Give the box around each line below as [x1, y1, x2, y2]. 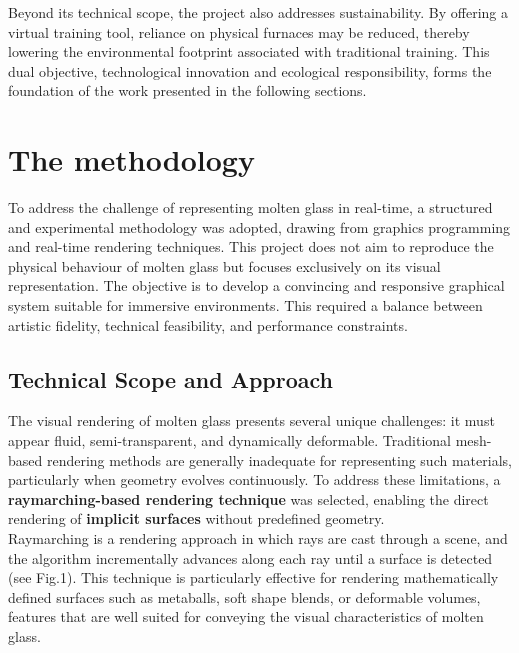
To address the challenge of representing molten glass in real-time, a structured [8, 197, 493, 218]
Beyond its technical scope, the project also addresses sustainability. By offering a [8, 2, 509, 22]
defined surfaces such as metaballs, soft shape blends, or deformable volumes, [8, 586, 481, 607]
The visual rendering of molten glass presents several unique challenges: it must [8, 410, 495, 431]
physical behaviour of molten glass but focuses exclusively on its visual [8, 255, 441, 276]
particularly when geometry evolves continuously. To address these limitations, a [8, 469, 501, 490]
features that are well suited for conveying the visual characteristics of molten [8, 606, 484, 627]
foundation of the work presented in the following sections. [8, 80, 367, 101]
